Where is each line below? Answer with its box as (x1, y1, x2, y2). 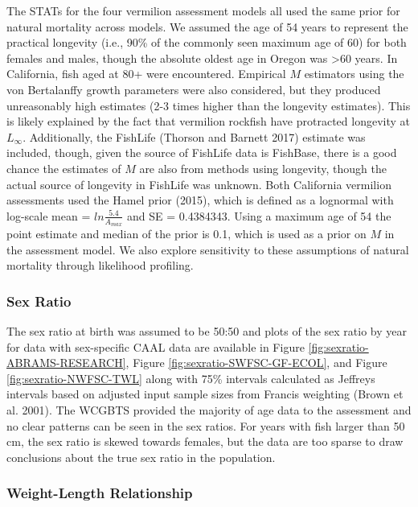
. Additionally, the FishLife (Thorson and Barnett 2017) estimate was (23, 128, 366, 145)
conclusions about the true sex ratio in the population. (6, 448, 276, 465)
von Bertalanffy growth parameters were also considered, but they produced (6, 80, 381, 97)
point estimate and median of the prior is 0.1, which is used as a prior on (6, 225, 367, 241)
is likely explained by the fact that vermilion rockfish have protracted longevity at (6, 113, 410, 130)
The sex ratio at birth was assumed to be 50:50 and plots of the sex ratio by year (6, 322, 407, 339)
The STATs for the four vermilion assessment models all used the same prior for (6, 2, 400, 19)
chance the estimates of (6, 159, 121, 176)
